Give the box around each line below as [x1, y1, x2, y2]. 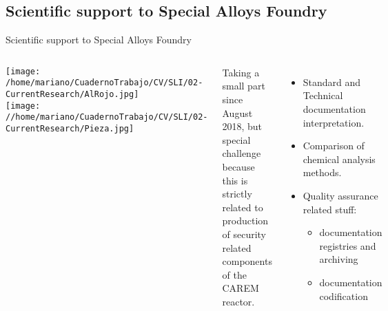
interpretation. [303, 115, 365, 129]
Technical [303, 88, 343, 103]
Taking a [222, 65, 260, 79]
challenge [222, 146, 261, 160]
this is [222, 173, 248, 187]
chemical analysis [303, 151, 376, 166]
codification [319, 288, 368, 303]
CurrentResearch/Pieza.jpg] [6, 124, 134, 134]
